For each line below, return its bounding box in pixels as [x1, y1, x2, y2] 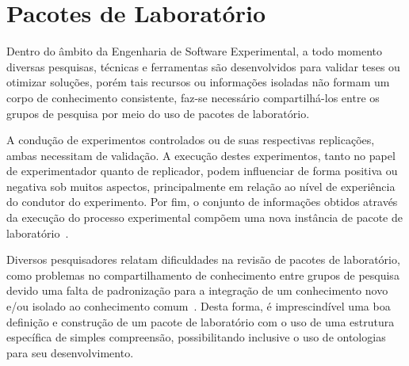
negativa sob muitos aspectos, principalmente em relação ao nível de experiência [6, 177, 396, 194]
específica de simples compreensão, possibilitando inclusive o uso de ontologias [6, 329, 386, 345]
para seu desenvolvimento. [6, 344, 134, 360]
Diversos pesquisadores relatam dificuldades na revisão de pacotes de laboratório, [6, 251, 400, 268]
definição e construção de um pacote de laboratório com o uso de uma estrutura [6, 313, 395, 330]
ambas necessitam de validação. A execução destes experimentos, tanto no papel [6, 147, 396, 163]
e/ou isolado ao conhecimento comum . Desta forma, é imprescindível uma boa [6, 298, 391, 315]
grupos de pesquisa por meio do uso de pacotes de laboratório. [6, 105, 310, 121]
